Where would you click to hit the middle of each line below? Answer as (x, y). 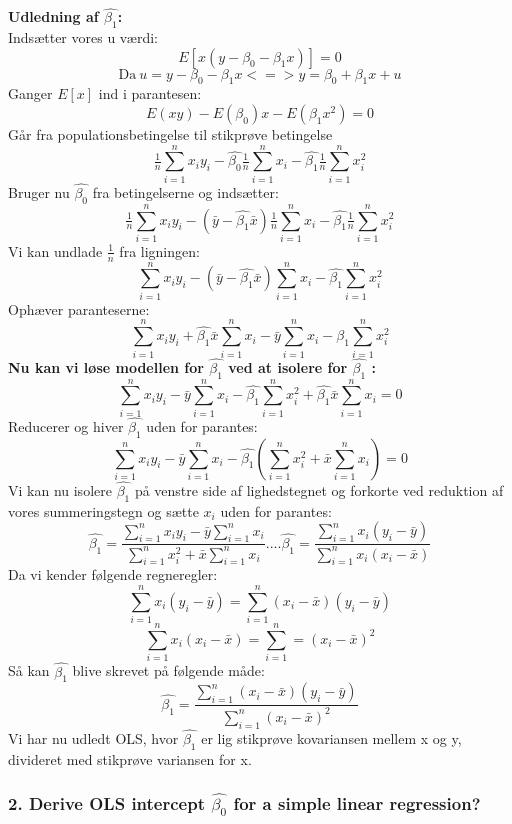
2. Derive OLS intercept (106, 803)
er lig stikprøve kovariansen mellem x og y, (331, 737)
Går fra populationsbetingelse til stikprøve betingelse (170, 134)
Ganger (30, 93)
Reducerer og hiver (66, 425)
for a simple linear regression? (357, 803)
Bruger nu (39, 191)
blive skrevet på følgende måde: (168, 670)
